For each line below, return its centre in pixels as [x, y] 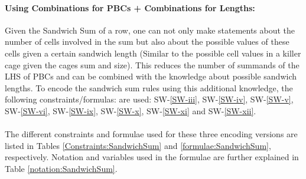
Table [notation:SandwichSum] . [61, 168]
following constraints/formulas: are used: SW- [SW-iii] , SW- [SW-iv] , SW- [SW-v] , [149, 99]
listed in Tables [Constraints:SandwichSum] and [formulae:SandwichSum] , [138, 145]
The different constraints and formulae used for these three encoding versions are [151, 134]
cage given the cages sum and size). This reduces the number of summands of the [152, 64]
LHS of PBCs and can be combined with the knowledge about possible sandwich [151, 76]
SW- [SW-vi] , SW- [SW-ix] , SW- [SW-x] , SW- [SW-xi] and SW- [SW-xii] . [131, 110]
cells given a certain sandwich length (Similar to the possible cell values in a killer [153, 53]
